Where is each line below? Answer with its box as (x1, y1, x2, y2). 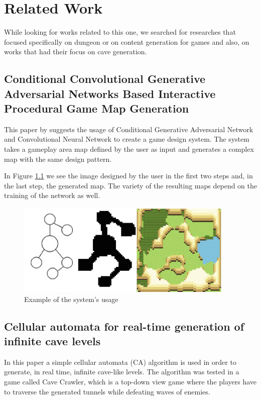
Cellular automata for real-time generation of (4, 318, 244, 334)
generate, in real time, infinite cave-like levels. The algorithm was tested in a (4, 366, 239, 377)
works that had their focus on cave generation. (4, 46, 147, 57)
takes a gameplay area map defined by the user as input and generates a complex (4, 144, 254, 154)
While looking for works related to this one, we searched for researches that (4, 27, 236, 37)
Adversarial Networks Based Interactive (4, 85, 216, 101)
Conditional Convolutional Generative (4, 71, 206, 86)
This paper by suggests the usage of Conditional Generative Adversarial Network (4, 124, 253, 134)
